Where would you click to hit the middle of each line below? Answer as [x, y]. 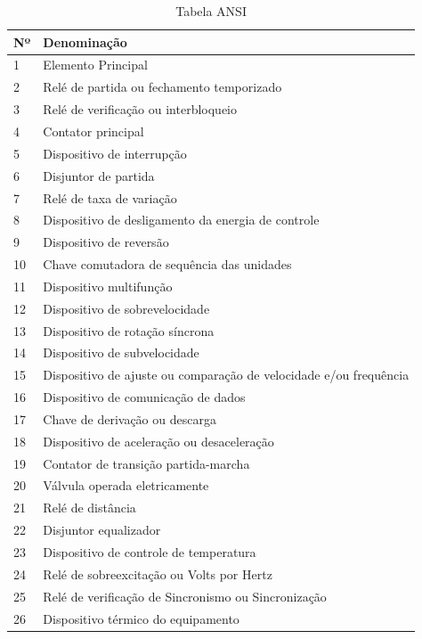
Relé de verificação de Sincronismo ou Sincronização [185, 596]
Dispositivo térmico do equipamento [141, 618]
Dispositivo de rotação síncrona [129, 330]
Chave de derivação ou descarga [130, 418]
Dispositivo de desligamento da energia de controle [181, 220]
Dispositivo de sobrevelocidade [126, 308]
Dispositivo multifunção [108, 286]
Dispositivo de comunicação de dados [144, 397]
